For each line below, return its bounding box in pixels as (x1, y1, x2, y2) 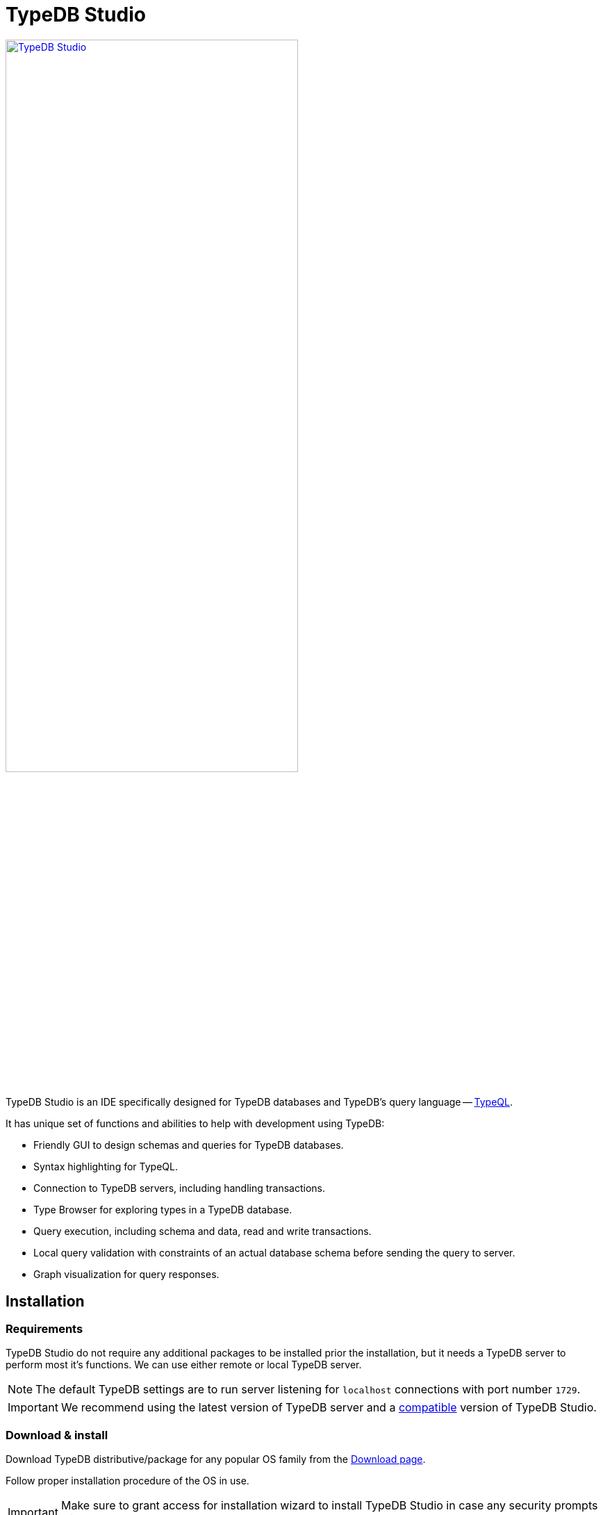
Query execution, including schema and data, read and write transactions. (33, 1225, 372, 1238)
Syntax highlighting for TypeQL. (33, 1161, 178, 1173)
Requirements (6, 1321, 83, 1336)
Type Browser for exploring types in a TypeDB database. (33, 1204, 292, 1216)
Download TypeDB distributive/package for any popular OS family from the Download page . (6, 1453, 426, 1466)
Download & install (6, 1427, 108, 1442)
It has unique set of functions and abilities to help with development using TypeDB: (6, 1117, 385, 1130)
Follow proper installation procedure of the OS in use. (6, 1475, 249, 1487)
